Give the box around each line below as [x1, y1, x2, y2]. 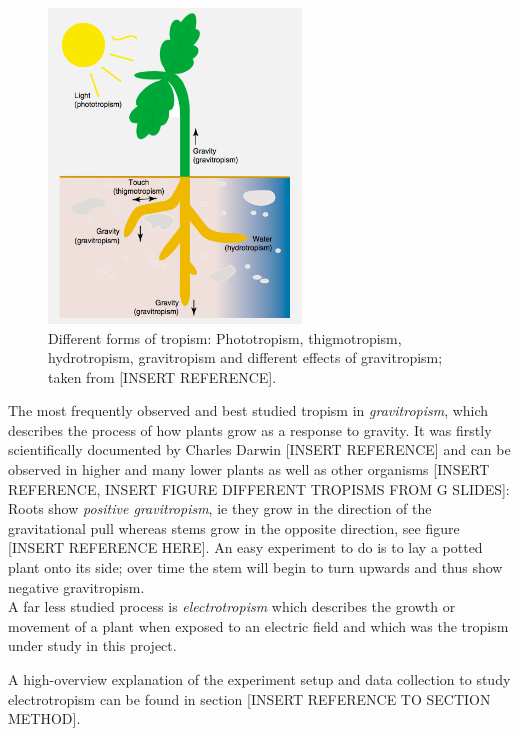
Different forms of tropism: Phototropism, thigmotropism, [48, 327, 402, 348]
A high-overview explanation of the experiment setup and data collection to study [8, 669, 511, 690]
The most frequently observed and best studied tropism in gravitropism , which [8, 400, 489, 421]
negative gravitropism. [8, 576, 145, 597]
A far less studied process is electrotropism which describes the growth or [8, 596, 456, 617]
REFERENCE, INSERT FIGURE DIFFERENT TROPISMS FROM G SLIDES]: [8, 478, 510, 499]
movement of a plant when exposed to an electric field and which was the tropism [8, 615, 509, 636]
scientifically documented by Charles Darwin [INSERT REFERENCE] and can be [8, 439, 511, 460]
